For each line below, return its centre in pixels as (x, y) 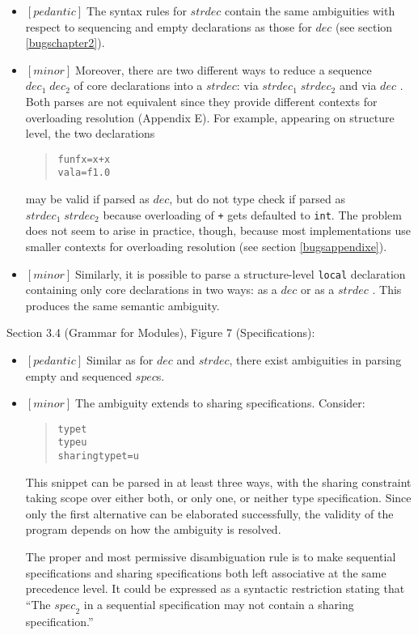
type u (72, 443)
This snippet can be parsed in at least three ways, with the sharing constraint (218, 482)
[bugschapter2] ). (65, 43)
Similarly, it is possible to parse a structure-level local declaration (241, 273)
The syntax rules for (136, 11)
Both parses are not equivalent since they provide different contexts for (201, 101)
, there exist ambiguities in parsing (315, 359)
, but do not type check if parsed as (257, 199)
